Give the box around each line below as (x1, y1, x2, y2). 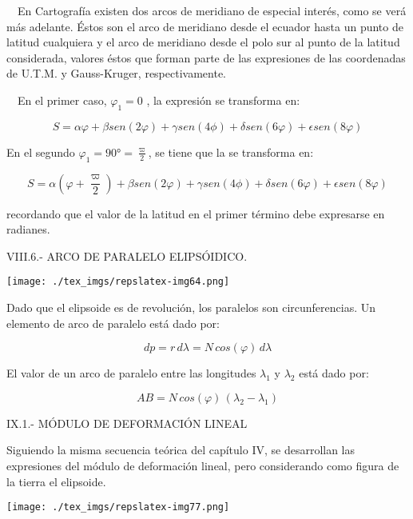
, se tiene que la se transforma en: (148, 143, 314, 160)
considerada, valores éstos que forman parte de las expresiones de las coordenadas (6, 49, 406, 66)
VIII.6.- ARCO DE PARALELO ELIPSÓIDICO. (6, 247, 248, 264)
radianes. (6, 221, 50, 238)
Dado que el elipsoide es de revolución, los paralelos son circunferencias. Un (6, 299, 376, 315)
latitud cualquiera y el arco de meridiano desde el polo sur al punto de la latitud (6, 34, 400, 50)
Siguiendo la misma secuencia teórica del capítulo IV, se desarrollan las (6, 441, 355, 458)
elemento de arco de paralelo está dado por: (6, 314, 220, 331)
